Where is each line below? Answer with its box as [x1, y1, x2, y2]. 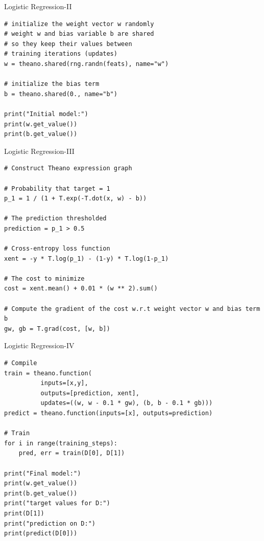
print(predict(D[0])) [4, 530, 78, 537]
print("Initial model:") [4, 110, 88, 118]
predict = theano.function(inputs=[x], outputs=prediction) [4, 409, 213, 417]
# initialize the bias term [4, 80, 100, 88]
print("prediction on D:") [4, 520, 95, 527]
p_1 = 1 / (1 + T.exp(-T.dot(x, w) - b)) [4, 195, 147, 202]
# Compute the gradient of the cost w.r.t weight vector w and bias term [4, 305, 260, 312]
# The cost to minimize [4, 275, 85, 282]
